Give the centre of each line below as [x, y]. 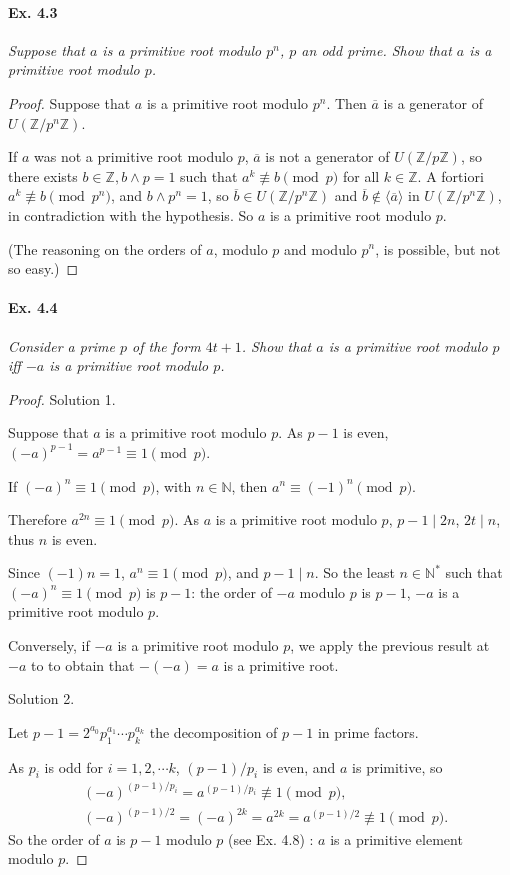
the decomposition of [213, 731]
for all [361, 175]
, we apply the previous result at [390, 645]
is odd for [74, 766]
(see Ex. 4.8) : [271, 838]
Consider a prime [62, 345]
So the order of [54, 838]
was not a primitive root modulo [133, 156]
